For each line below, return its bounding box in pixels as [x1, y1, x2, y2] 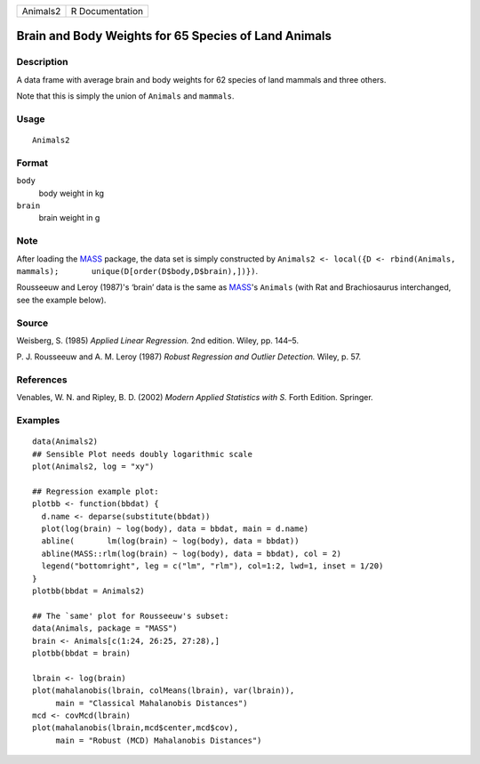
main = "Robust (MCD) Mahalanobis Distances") [55, 735, 262, 745]
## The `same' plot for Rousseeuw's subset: [32, 610, 230, 621]
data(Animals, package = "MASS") [32, 623, 178, 633]
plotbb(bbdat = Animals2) [32, 586, 146, 596]
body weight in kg [38, 188, 105, 198]
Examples [16, 414, 60, 427]
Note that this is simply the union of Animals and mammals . [16, 91, 235, 101]
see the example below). [16, 294, 107, 305]
